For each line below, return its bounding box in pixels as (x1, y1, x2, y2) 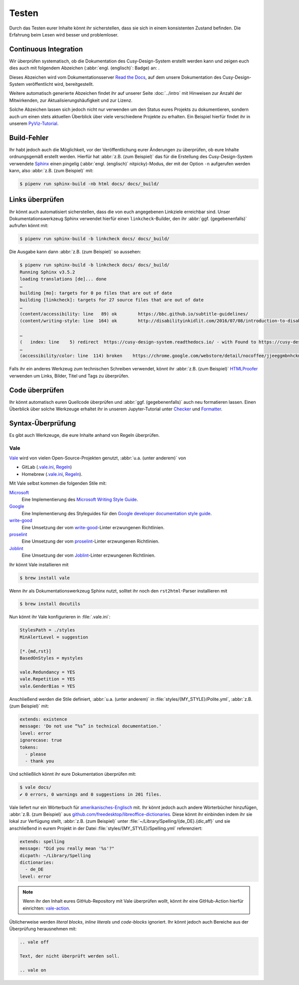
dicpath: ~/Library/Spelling (19, 853, 91, 858)
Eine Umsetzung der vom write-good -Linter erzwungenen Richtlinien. (21, 524, 164, 530)
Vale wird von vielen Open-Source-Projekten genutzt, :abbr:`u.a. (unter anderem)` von (9, 455, 186, 461)
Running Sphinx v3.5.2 (19, 269, 75, 275)
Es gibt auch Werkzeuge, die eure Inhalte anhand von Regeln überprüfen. (9, 432, 160, 438)
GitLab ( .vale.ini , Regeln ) (21, 464, 72, 470)
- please (25, 751, 46, 757)
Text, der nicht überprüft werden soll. (19, 954, 120, 959)
